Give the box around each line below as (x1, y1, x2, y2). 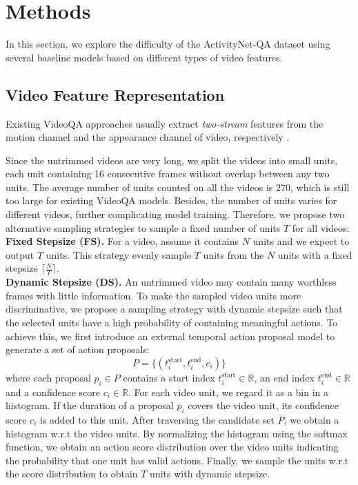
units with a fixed (277, 247, 352, 261)
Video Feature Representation (6, 83, 225, 105)
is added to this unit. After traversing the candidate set (40, 413, 275, 427)
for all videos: (292, 220, 350, 235)
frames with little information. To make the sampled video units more (6, 288, 301, 302)
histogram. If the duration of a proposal (6, 398, 174, 413)
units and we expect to (252, 234, 350, 248)
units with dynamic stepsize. (150, 466, 270, 481)
